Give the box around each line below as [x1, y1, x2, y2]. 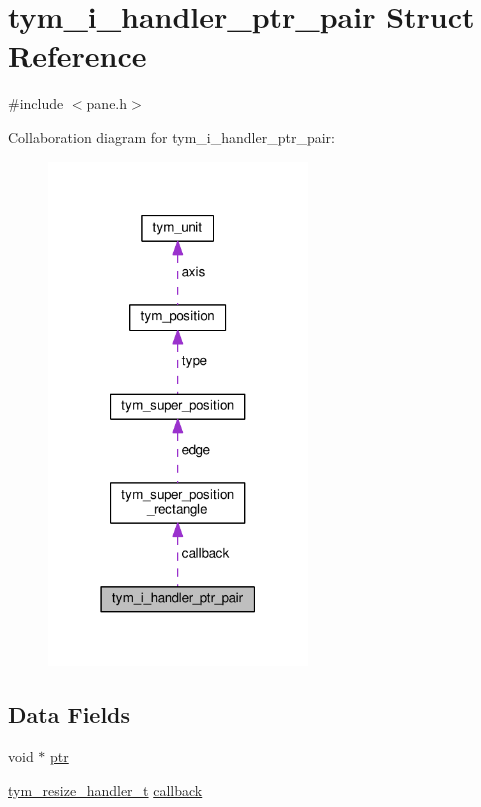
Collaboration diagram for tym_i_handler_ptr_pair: [8, 126, 335, 147]
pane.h [86, 93, 128, 114]
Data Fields [8, 699, 131, 730]
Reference [8, 35, 147, 76]
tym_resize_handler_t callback [8, 779, 203, 800]
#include [8, 93, 64, 114]
